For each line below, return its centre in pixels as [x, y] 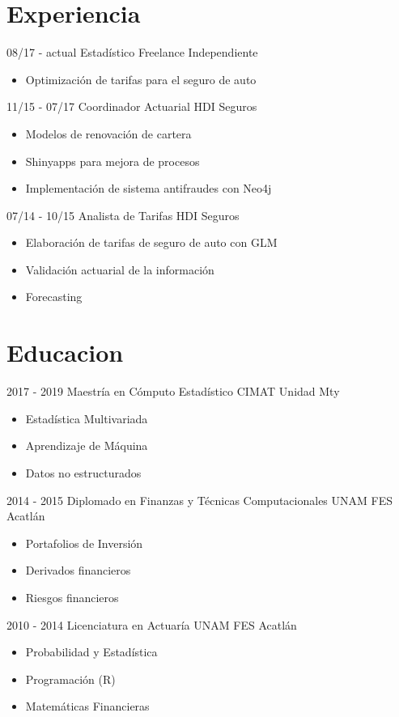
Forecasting [54, 297]
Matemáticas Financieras [87, 706]
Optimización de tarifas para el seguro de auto [141, 79]
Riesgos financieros [72, 597]
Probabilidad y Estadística [91, 652]
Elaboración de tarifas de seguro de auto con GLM [151, 242]
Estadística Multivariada [87, 418]
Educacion [65, 352]
